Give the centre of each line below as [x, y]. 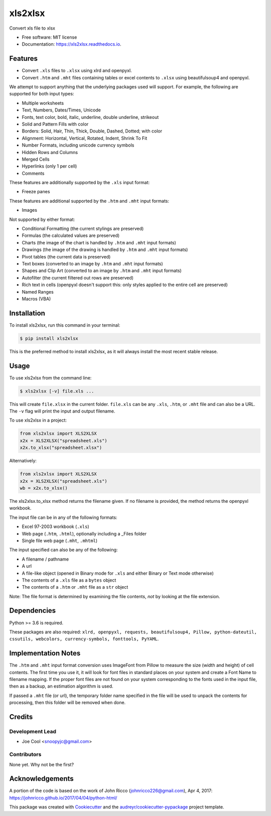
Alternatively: [23, 461]
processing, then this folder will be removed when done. [67, 703]
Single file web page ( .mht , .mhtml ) [60, 540]
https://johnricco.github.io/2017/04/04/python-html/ [63, 797]
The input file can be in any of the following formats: [63, 517]
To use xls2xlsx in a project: [38, 420]
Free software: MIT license [49, 37]
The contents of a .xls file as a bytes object [69, 580]
